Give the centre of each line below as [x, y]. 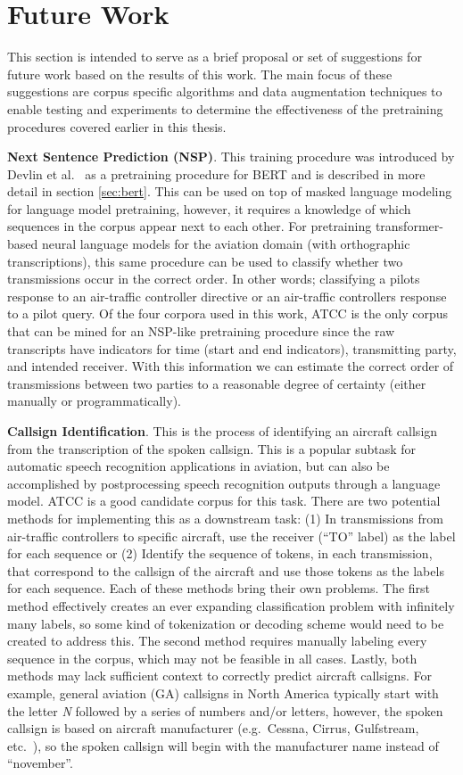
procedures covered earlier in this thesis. [117, 126]
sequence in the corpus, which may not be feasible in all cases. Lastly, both [212, 658]
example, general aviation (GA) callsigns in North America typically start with [223, 693]
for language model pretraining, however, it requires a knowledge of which [209, 208]
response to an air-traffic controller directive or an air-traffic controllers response [227, 296]
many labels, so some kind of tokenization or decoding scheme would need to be [226, 623]
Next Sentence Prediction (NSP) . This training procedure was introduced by [231, 157]
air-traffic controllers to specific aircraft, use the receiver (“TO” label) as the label [231, 536]
